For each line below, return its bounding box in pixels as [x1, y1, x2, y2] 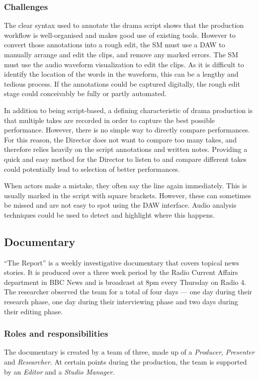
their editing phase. [4, 306, 63, 316]
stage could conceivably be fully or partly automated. [4, 88, 167, 99]
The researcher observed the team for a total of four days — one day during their [4, 286, 253, 297]
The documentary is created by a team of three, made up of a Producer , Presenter [4, 347, 255, 357]
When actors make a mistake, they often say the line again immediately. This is [4, 180, 247, 191]
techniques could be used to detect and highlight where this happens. [4, 209, 215, 220]
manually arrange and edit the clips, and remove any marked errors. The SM [4, 49, 238, 59]
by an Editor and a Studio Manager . [4, 366, 115, 377]
